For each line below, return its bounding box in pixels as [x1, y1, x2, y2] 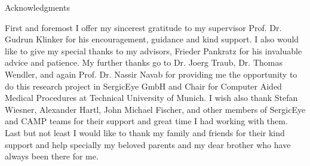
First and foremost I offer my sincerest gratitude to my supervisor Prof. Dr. [5, 21, 282, 33]
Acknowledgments [5, 1, 70, 13]
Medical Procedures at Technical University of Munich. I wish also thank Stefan [5, 91, 298, 104]
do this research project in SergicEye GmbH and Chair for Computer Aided [5, 79, 282, 92]
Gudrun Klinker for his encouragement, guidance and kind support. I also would [5, 33, 299, 45]
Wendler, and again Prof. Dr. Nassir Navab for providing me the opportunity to [5, 67, 297, 80]
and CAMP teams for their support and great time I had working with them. [5, 115, 288, 127]
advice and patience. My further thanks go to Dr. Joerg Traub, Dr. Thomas [5, 56, 283, 69]
